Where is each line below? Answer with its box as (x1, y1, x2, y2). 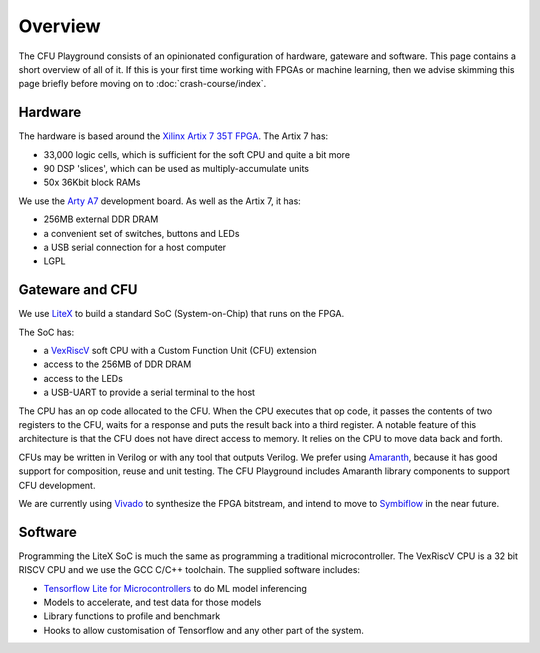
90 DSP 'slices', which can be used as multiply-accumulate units (43, 163, 310, 175)
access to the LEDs (43, 372, 124, 384)
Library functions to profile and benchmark (43, 610, 221, 622)
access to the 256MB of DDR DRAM (43, 358, 192, 370)
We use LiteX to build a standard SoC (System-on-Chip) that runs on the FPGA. (18, 308, 345, 320)
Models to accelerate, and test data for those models (43, 596, 262, 609)
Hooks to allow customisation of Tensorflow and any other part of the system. (43, 624, 365, 636)
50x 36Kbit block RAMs (43, 176, 141, 189)
